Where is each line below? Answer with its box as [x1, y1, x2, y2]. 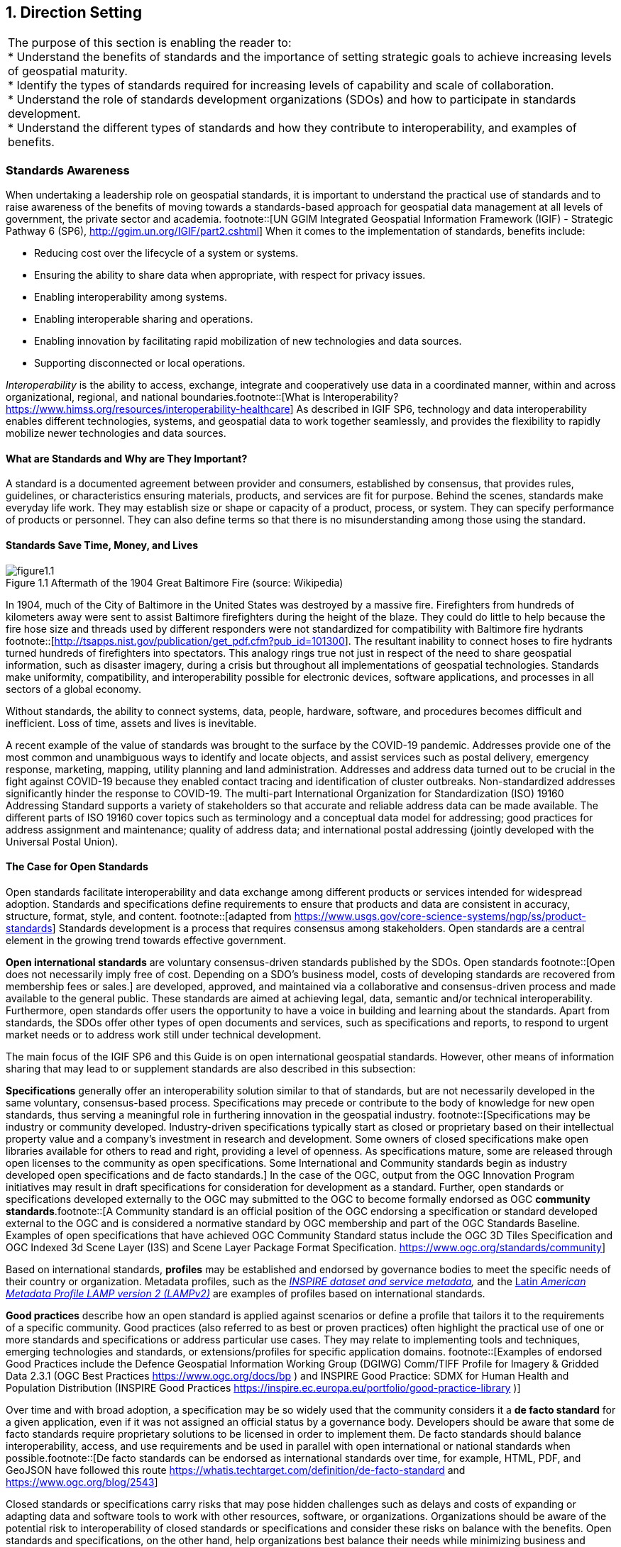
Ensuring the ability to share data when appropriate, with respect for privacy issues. [34, 269, 426, 282]
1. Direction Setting [6, 4, 142, 21]
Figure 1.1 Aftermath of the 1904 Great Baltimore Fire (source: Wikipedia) [6, 576, 344, 589]
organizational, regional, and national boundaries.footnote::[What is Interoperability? [6, 391, 399, 404]
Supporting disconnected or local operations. [34, 357, 246, 370]
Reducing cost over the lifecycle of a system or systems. [34, 247, 299, 260]
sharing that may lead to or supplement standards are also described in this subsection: [6, 1062, 416, 1075]
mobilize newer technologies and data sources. [6, 427, 226, 440]
